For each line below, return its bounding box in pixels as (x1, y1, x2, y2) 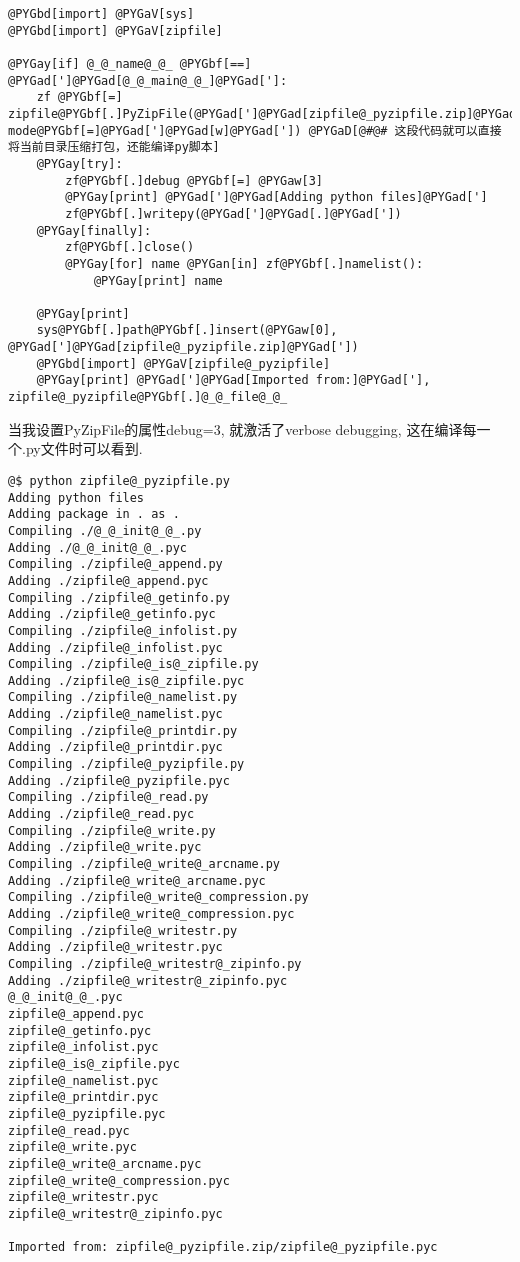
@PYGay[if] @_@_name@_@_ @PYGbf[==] (8, 56, 252, 71)
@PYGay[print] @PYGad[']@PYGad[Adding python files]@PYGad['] (65, 190, 488, 205)
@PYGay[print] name (93, 273, 223, 288)
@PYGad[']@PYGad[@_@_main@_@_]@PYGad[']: (8, 73, 288, 88)
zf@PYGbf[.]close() (65, 240, 195, 255)
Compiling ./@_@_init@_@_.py (8, 523, 202, 538)
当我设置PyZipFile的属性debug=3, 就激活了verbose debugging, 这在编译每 (8, 418, 477, 439)
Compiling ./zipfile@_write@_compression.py (8, 890, 309, 905)
